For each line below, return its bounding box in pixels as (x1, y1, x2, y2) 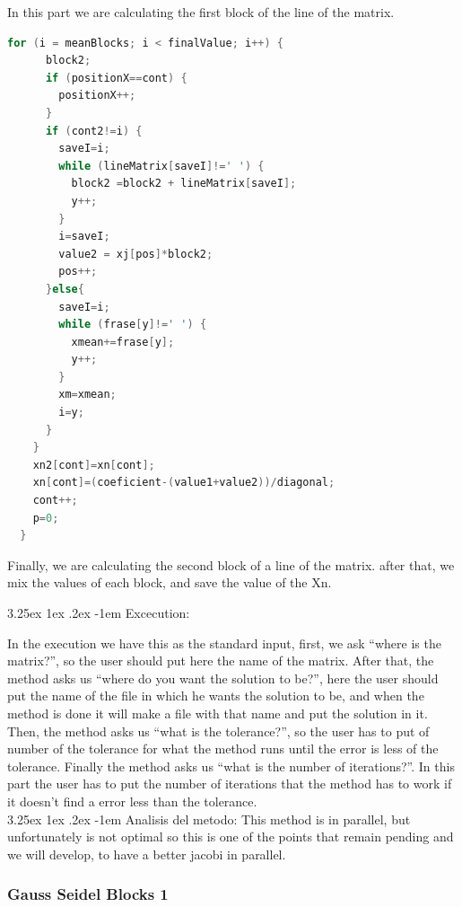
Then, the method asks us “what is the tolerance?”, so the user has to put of (7, 721, 430, 740)
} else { (45, 282, 84, 295)
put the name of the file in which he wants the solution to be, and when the (7, 686, 424, 705)
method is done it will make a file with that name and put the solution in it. (7, 703, 428, 722)
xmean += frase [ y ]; (71, 335, 175, 348)
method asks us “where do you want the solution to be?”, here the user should (7, 668, 439, 687)
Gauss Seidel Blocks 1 (7, 883, 169, 905)
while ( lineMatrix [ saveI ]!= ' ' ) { (58, 159, 265, 172)
